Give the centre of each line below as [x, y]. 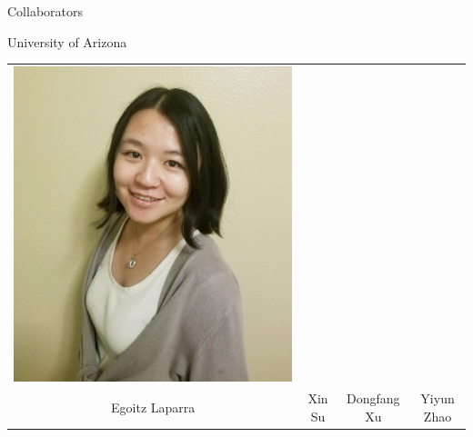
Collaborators [45, 11]
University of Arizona [67, 41]
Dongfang [373, 398]
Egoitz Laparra [153, 407]
